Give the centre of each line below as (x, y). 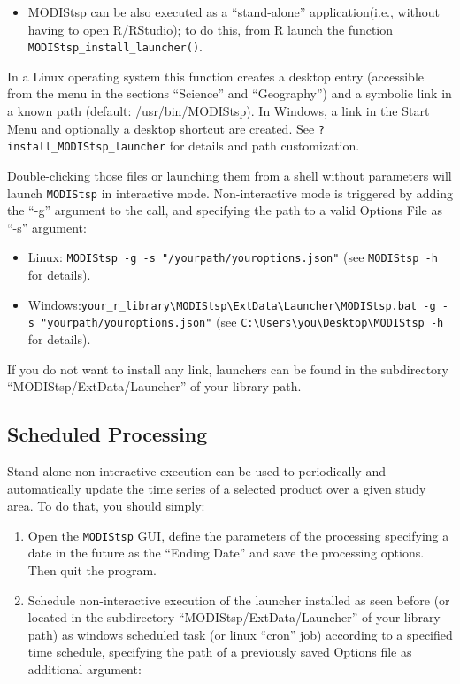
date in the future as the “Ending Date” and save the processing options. (226, 553)
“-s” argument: (47, 227)
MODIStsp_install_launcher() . (115, 46)
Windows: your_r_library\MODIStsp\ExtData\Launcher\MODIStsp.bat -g (232, 304)
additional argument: (84, 669)
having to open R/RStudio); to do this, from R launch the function (210, 29)
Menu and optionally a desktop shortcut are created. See (161, 128)
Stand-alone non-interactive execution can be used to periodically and (196, 470)
